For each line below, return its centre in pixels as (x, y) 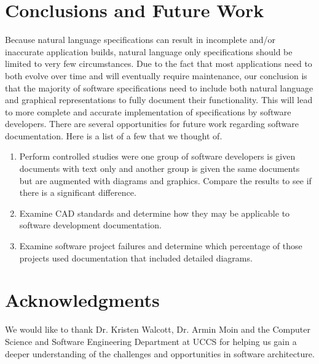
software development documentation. (90, 225)
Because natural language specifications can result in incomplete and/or (140, 40)
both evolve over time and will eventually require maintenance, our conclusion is (156, 75)
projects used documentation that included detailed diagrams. (136, 258)
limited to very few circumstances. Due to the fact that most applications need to (159, 64)
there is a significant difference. (78, 192)
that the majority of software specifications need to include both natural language (159, 87)
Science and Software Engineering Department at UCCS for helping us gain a (151, 341)
